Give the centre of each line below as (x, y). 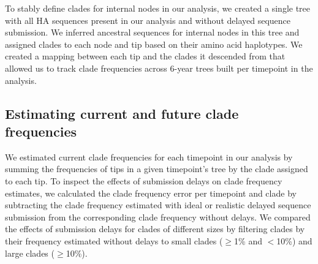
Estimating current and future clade (122, 113)
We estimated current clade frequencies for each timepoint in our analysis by (149, 157)
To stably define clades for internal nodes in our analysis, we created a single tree (158, 8)
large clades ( (30, 253)
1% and (248, 240)
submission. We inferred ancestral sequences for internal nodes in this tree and (152, 32)
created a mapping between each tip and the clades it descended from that (145, 56)
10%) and (294, 240)
